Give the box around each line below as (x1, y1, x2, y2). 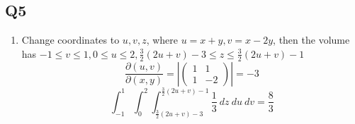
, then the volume (273, 32, 350, 47)
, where (146, 32, 179, 47)
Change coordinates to (21, 32, 120, 47)
